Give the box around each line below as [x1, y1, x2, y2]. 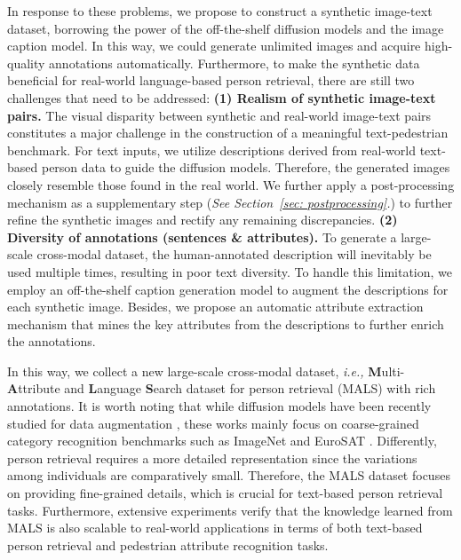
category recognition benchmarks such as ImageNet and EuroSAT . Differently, [7, 431, 437, 450]
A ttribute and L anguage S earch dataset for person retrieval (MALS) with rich [7, 379, 436, 398]
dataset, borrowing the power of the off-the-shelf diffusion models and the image [7, 19, 444, 37]
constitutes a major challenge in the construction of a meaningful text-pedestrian [7, 123, 449, 142]
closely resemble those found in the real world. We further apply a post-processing [7, 175, 455, 193]
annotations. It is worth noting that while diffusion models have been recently [7, 397, 432, 415]
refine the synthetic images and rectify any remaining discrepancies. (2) [7, 210, 398, 229]
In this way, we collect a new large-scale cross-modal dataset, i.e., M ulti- [7, 361, 405, 380]
